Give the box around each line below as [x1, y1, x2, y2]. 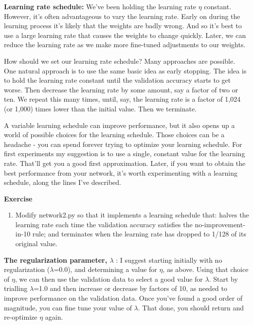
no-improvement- [195, 219, 245, 229]
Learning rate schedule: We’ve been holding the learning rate [4, 1, 197, 11]
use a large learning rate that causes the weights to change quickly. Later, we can [4, 30, 246, 40]
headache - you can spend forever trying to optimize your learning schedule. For [4, 139, 242, 149]
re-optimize [4, 312, 37, 322]
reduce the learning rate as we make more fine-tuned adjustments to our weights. [4, 39, 246, 50]
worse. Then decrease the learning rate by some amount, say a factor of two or [4, 84, 238, 94]
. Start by [209, 273, 238, 284]
